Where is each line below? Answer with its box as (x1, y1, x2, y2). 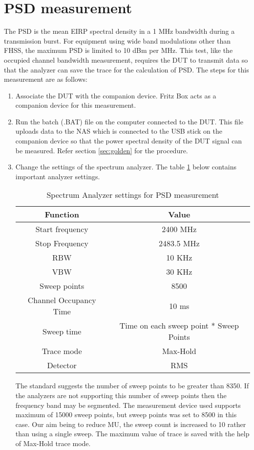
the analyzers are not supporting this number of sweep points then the (15, 390, 227, 401)
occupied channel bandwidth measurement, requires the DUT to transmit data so (4, 54, 248, 65)
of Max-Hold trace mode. (15, 438, 91, 448)
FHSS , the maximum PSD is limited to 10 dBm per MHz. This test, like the (4, 45, 233, 55)
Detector (47, 359, 77, 371)
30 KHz (166, 266, 192, 278)
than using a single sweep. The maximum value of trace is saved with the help (15, 428, 250, 439)
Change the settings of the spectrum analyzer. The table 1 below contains (15, 162, 237, 172)
